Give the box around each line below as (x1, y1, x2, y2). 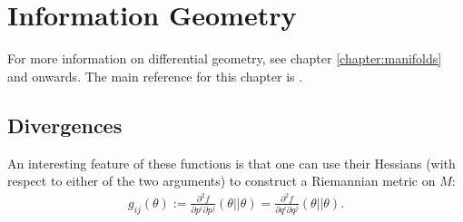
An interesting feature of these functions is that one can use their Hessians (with (7, 153, 456, 172)
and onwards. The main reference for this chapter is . (7, 66, 303, 85)
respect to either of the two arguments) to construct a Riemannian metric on (7, 171, 436, 190)
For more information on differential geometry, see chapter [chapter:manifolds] (7, 49, 442, 68)
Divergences (7, 111, 123, 139)
